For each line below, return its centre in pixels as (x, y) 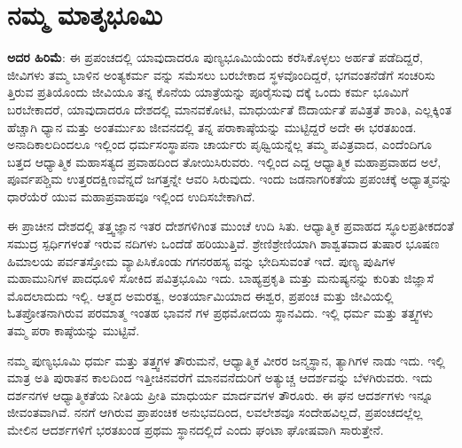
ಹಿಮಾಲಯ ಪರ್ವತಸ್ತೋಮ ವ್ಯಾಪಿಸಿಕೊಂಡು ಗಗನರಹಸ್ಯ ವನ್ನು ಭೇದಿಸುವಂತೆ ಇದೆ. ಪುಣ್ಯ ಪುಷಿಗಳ (201, 260)
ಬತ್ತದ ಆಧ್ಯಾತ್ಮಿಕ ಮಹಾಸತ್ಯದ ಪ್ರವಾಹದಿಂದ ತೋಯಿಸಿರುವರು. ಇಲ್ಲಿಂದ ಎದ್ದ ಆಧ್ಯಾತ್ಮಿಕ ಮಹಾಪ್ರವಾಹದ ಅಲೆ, (224, 161)
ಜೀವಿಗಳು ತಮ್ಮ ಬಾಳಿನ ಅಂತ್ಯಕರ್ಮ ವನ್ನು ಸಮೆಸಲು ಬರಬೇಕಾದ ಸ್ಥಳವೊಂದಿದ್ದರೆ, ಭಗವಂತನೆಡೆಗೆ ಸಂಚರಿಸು (221, 74)
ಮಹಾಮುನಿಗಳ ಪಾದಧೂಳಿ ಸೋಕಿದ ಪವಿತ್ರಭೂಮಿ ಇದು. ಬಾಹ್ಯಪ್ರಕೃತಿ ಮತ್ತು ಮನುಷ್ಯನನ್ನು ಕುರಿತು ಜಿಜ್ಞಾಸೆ (221, 278)
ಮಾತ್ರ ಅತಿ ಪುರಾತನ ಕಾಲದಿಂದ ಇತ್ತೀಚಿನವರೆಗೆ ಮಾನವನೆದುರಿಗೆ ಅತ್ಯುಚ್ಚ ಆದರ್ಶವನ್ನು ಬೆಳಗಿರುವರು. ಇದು (220, 377)
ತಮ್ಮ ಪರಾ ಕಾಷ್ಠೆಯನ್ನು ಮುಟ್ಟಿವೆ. (74, 330)
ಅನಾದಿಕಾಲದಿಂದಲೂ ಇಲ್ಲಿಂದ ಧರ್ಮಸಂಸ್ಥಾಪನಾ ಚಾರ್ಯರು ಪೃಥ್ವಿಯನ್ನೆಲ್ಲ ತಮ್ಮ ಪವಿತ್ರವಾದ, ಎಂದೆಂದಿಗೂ (220, 144)
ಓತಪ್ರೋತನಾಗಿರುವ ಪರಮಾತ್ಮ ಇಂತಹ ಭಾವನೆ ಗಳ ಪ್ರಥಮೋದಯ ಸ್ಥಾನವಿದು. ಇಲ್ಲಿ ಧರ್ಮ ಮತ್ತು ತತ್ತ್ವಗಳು (220, 313)
